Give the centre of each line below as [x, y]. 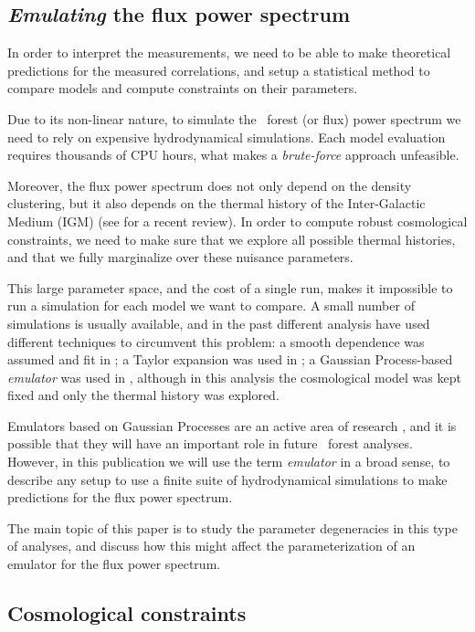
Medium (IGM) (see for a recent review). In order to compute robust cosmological [237, 221]
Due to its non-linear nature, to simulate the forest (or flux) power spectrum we [234, 118]
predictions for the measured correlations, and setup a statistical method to [219, 70]
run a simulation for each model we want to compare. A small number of [211, 305]
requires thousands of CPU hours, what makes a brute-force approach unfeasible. [233, 155]
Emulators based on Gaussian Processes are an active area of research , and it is [232, 425]
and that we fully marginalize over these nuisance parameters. [180, 257]
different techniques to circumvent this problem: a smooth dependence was [216, 341]
